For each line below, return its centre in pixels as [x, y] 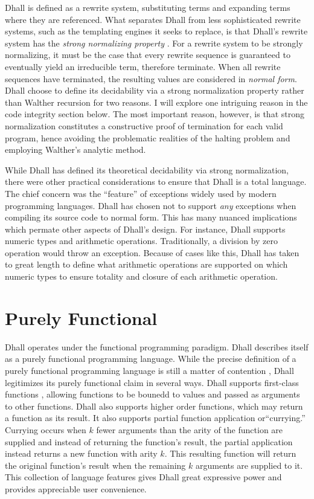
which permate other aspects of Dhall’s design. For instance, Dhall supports [145, 229]
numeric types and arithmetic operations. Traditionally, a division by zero [141, 241]
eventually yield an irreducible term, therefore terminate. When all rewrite [143, 66]
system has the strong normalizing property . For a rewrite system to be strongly [154, 43]
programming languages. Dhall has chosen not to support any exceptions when [151, 205]
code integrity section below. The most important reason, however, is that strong [155, 114]
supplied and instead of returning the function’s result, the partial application [149, 441]
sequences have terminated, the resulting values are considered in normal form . [151, 78]
